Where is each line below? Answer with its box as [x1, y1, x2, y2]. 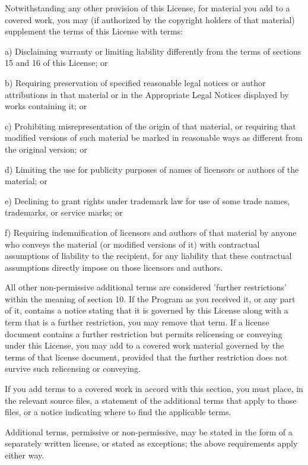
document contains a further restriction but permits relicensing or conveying [5, 327, 282, 340]
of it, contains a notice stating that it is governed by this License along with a [5, 304, 288, 317]
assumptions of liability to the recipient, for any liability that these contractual [5, 249, 292, 262]
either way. [5, 449, 45, 461]
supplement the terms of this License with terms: [5, 25, 183, 37]
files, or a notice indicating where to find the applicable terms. [5, 406, 231, 418]
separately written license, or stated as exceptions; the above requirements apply [5, 437, 298, 450]
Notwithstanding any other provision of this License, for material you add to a [5, 2, 290, 14]
